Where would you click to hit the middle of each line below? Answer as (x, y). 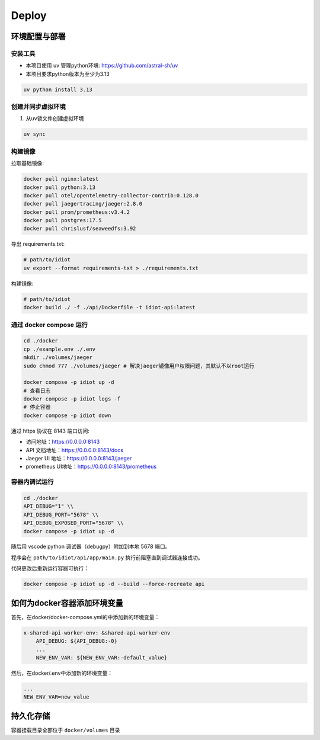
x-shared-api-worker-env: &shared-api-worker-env (97, 633)
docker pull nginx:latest (61, 179)
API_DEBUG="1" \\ (49, 506)
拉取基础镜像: (28, 164)
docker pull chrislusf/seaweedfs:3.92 (80, 229)
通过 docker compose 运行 (49, 325)
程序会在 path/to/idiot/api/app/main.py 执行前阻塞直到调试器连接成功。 (107, 558)
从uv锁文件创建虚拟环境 (55, 118)
